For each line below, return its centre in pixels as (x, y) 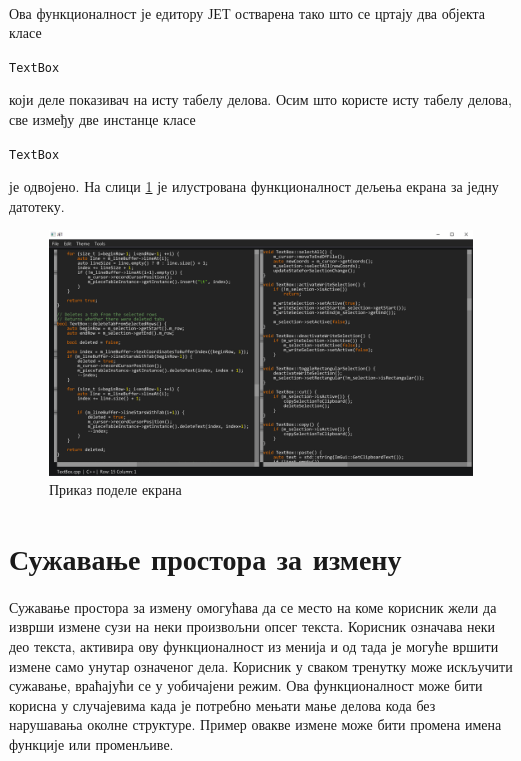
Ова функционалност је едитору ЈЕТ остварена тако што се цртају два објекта (247, 12)
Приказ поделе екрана (115, 489)
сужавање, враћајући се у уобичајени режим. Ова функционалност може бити (246, 685)
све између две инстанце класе (102, 119)
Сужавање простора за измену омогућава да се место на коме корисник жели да (253, 606)
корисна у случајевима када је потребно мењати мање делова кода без (222, 704)
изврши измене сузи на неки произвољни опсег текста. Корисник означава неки (252, 626)
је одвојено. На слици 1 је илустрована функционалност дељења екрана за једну (254, 186)
